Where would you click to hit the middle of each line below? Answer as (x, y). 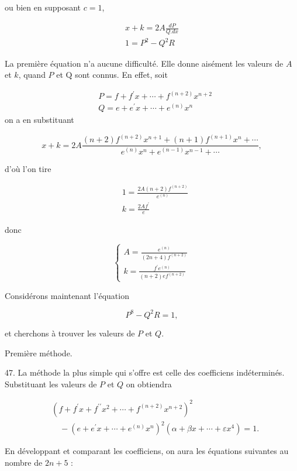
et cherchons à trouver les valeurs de (70, 333)
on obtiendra (149, 384)
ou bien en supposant (43, 7)
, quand (32, 75)
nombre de (24, 462)
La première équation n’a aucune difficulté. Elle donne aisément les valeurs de (144, 63)
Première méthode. (39, 353)
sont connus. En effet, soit (121, 75)
